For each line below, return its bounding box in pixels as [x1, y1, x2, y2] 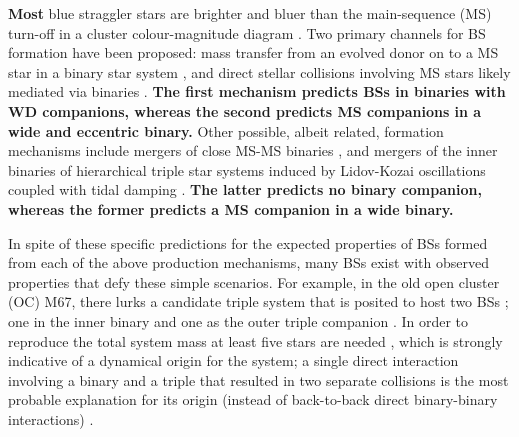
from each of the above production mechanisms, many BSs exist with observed [8, 252, 489, 273]
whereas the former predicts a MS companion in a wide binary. [8, 198, 454, 219]
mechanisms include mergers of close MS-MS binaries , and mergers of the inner [8, 140, 498, 161]
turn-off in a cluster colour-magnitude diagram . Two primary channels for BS [8, 22, 486, 43]
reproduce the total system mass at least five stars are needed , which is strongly [8, 330, 503, 351]
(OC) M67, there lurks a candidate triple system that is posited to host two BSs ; [8, 291, 509, 312]
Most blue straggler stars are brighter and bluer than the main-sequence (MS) [8, 3, 492, 23]
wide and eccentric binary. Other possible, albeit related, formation [8, 120, 444, 141]
